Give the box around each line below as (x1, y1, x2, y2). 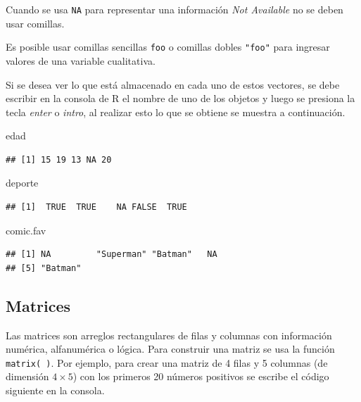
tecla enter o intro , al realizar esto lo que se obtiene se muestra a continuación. (6, 104, 346, 119)
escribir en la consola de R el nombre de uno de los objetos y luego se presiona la (6, 91, 355, 106)
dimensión (6, 369, 49, 384)
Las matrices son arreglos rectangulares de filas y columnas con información (6, 327, 332, 342)
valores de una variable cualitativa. (6, 53, 156, 68)
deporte (6, 175, 39, 190)
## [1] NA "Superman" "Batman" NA (6, 249, 217, 260)
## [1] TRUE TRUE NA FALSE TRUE (6, 202, 187, 213)
